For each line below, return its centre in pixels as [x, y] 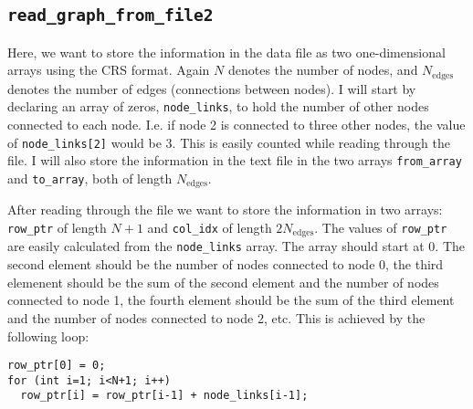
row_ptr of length [57, 228]
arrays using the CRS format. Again [109, 70]
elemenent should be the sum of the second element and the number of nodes [223, 282]
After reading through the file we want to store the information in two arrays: [225, 210]
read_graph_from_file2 [110, 16]
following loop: [48, 336]
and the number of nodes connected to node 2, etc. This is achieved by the [216, 317]
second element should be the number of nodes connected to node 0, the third [226, 264]
